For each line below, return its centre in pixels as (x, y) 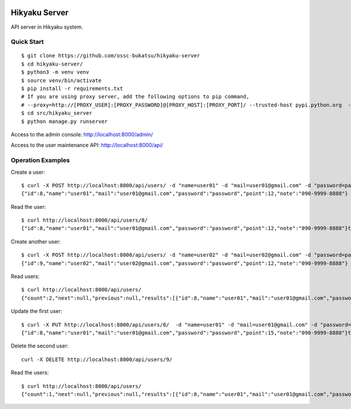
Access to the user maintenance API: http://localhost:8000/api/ (87, 145)
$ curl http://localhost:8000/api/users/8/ (85, 220)
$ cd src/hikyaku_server (57, 113)
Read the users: (30, 373)
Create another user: (36, 241)
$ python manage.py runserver (65, 121)
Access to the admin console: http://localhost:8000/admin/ (82, 134)
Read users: (25, 276)
